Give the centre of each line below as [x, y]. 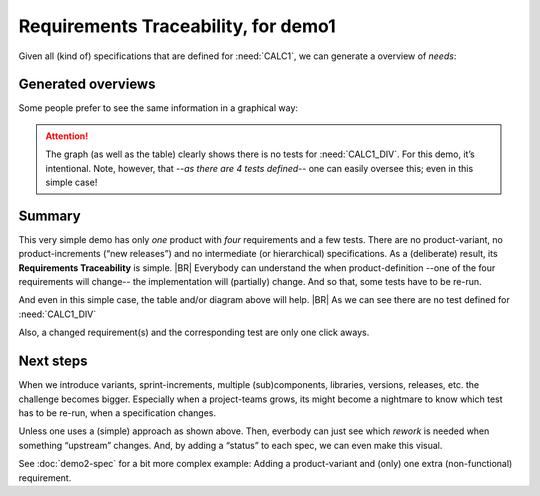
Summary [49, 215]
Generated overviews [87, 84]
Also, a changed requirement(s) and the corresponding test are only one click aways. [194, 332]
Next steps [53, 361]
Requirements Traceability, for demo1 [177, 26]
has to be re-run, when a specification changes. [117, 412]
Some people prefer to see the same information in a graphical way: [158, 108]
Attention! [67, 136]
